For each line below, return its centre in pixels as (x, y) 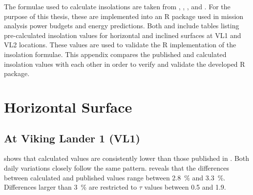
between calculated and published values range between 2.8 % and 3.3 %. (115, 177)
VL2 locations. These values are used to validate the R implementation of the (120, 45)
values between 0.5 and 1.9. (185, 187)
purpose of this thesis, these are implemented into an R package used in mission (124, 16)
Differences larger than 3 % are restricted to (70, 187)
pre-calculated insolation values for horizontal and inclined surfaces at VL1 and (123, 35)
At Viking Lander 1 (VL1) (72, 138)
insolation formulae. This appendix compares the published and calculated (115, 54)
